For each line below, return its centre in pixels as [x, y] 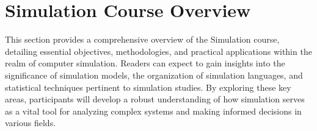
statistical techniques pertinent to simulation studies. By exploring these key [148, 87]
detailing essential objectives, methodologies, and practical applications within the [158, 51]
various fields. [31, 123]
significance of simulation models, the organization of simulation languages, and [154, 75]
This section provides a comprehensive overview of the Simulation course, [142, 39]
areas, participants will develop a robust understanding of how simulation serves [155, 99]
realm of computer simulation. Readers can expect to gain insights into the [145, 63]
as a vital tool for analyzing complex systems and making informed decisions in [153, 111]
